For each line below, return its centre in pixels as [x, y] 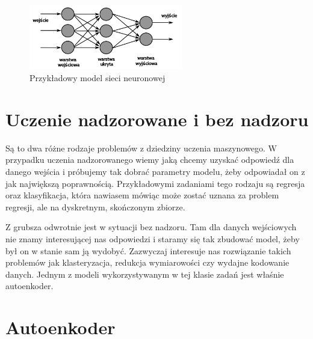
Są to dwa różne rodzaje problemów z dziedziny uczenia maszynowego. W [141, 148]
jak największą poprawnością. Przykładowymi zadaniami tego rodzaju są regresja [155, 183]
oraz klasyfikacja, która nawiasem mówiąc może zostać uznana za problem [142, 195]
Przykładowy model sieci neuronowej [98, 78]
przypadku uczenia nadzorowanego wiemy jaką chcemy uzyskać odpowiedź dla [150, 160]
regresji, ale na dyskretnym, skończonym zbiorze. [95, 206]
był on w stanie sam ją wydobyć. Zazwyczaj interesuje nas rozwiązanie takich [148, 250]
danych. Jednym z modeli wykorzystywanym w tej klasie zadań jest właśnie [145, 274]
